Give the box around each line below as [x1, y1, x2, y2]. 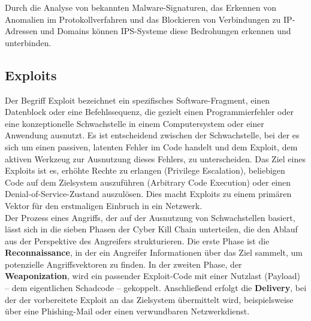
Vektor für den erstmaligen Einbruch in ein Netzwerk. [5, 199, 203, 211]
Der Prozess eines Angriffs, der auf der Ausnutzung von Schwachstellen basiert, [5, 211, 295, 223]
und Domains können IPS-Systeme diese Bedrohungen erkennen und [40, 25, 291, 37]
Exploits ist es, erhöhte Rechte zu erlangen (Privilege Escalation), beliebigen [5, 164, 285, 177]
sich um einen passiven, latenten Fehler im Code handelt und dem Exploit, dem [5, 140, 298, 153]
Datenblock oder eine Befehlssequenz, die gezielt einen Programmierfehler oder [5, 105, 294, 118]
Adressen [5, 25, 38, 37]
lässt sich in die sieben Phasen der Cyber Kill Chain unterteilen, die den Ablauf [5, 223, 298, 235]
